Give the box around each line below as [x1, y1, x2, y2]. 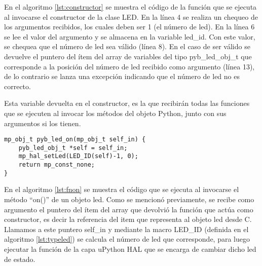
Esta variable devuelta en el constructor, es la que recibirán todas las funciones [4, 98, 250, 108]
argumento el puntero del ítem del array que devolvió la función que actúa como [4, 204, 253, 214]
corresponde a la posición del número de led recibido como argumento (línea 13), [4, 61, 255, 71]
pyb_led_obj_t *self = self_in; [18, 144, 128, 151]
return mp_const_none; [18, 161, 95, 169]
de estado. [4, 253, 35, 264]
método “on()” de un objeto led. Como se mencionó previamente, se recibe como [4, 194, 254, 204]
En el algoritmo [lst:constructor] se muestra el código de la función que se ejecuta [4, 2, 257, 12]
